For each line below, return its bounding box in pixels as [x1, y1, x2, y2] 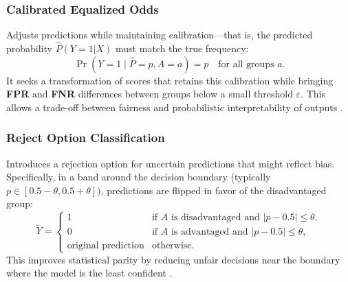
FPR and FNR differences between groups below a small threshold [6, 86, 293, 101]
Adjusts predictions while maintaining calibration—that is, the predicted [6, 27, 313, 42]
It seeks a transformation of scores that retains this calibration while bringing [6, 73, 334, 87]
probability [6, 41, 52, 56]
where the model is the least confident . [6, 266, 173, 280]
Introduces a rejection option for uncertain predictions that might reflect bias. [6, 156, 335, 170]
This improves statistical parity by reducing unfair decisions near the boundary [6, 252, 340, 266]
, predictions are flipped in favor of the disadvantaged [100, 183, 327, 197]
